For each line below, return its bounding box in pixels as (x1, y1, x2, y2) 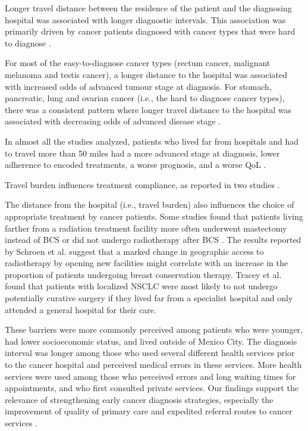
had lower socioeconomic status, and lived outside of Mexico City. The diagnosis (5, 335, 297, 347)
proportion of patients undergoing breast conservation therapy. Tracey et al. (5, 268, 282, 280)
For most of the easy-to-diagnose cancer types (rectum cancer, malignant (5, 57, 271, 69)
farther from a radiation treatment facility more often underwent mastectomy (5, 221, 287, 234)
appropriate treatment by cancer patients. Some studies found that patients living (5, 210, 303, 222)
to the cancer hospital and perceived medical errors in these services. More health (5, 358, 302, 371)
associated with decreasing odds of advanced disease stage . (5, 115, 221, 127)
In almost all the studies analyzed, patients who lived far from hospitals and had (5, 135, 299, 147)
